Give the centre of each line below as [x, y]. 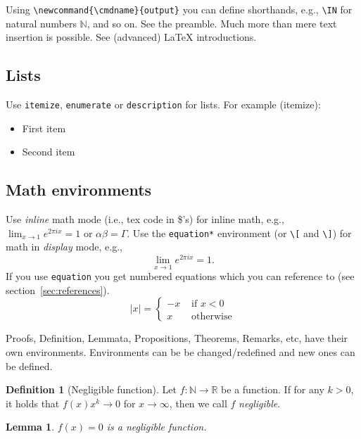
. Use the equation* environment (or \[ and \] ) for [239, 233]
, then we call [198, 403]
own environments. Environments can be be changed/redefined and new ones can [180, 352]
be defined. [29, 365]
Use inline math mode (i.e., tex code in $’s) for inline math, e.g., [145, 219]
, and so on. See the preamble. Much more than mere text [212, 23]
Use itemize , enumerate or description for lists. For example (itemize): [163, 104]
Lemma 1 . [30, 427]
